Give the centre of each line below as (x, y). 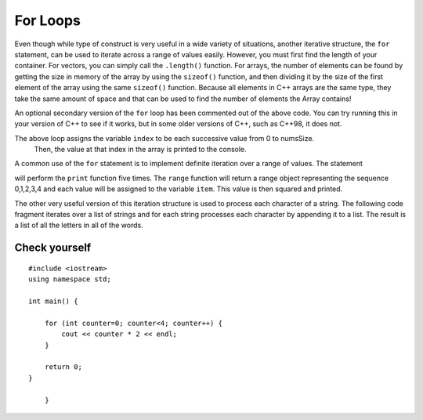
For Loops (48, 20)
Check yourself (53, 248)
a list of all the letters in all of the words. (79, 225)
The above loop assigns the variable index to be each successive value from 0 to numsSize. (164, 138)
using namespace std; (70, 279)
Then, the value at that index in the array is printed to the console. (140, 150)
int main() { (53, 301)
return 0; (63, 367)
